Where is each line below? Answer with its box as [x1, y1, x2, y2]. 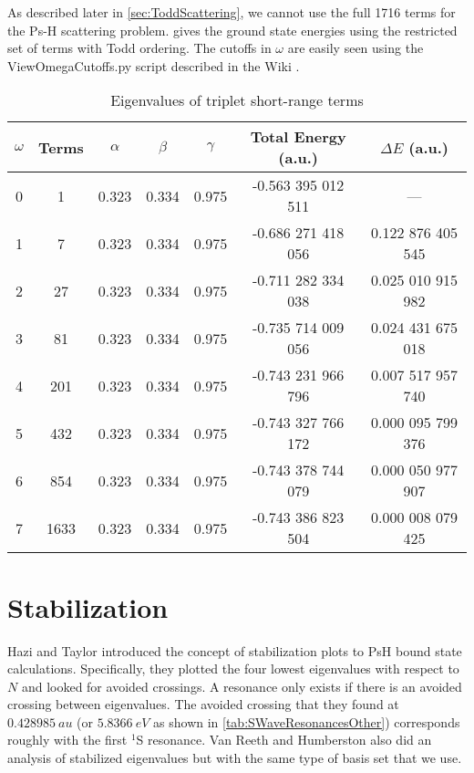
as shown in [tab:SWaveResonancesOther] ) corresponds [153, 712, 460, 731]
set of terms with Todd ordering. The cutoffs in [7, 38, 272, 57]
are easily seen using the [287, 38, 424, 57]
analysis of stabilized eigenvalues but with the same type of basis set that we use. [7, 748, 462, 768]
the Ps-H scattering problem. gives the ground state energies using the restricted [7, 20, 458, 39]
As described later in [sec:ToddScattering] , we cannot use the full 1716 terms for [7, 3, 456, 21]
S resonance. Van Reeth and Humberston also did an [136, 730, 432, 749]
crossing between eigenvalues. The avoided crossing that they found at [7, 695, 399, 714]
